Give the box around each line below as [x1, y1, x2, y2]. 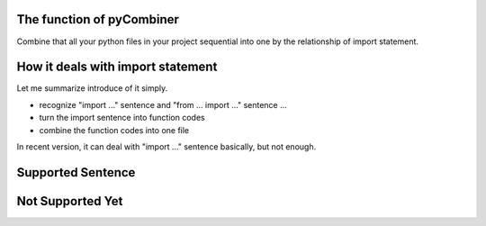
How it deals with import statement [16, 59, 218, 75]
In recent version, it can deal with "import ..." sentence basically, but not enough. [16, 140, 317, 152]
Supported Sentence [16, 165, 136, 180]
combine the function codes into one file [39, 124, 190, 135]
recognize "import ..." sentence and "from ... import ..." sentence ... [39, 99, 287, 110]
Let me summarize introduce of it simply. [16, 83, 168, 94]
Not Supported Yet [16, 194, 123, 209]
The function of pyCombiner [16, 12, 180, 27]
